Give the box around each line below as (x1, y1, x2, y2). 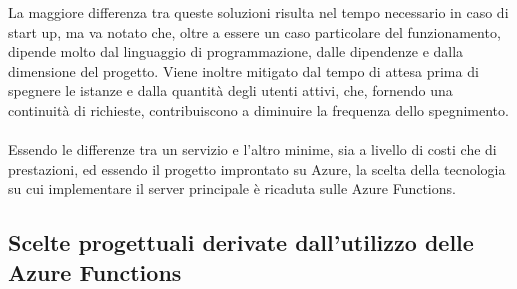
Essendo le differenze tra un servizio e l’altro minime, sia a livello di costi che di (8, 139, 497, 160)
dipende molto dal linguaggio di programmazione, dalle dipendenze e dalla (8, 41, 464, 62)
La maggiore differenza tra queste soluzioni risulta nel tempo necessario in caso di (8, 2, 509, 22)
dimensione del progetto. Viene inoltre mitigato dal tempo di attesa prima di (8, 60, 479, 81)
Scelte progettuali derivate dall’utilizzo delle (8, 227, 474, 258)
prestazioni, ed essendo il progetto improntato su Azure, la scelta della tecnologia (8, 158, 506, 179)
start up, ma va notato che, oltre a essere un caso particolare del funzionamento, (8, 21, 501, 42)
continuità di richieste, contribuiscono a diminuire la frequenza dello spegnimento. (8, 99, 509, 120)
